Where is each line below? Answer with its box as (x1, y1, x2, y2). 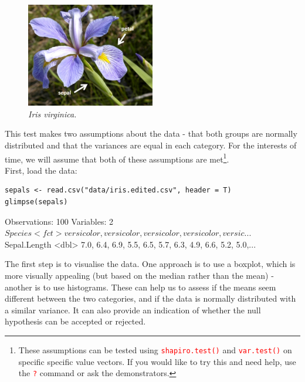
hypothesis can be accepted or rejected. (5, 315, 146, 327)
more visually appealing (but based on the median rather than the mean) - (5, 269, 274, 282)
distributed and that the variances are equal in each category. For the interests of (5, 139, 297, 151)
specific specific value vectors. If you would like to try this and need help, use (18, 355, 296, 367)
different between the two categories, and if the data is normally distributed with (5, 292, 296, 305)
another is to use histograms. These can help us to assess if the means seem (5, 280, 276, 293)
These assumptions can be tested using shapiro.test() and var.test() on (18, 344, 292, 356)
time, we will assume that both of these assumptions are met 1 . (5, 151, 229, 165)
